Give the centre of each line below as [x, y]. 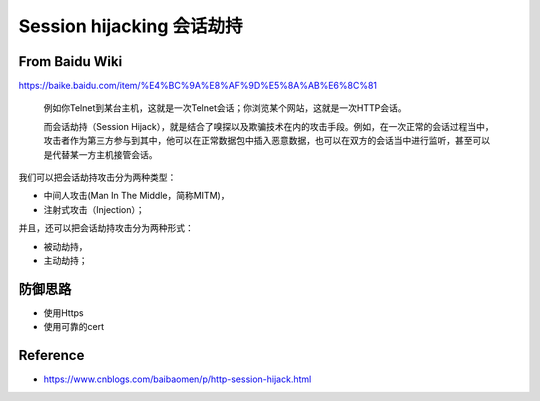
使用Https [63, 312]
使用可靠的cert [74, 327]
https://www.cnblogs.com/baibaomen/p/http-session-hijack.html [177, 379]
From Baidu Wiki [70, 61]
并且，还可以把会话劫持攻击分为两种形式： [106, 228]
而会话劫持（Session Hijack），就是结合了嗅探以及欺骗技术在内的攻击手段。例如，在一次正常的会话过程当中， [268, 126]
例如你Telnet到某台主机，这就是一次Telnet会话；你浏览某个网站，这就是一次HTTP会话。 [225, 108]
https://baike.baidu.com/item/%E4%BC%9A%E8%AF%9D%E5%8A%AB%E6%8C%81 [198, 86]
